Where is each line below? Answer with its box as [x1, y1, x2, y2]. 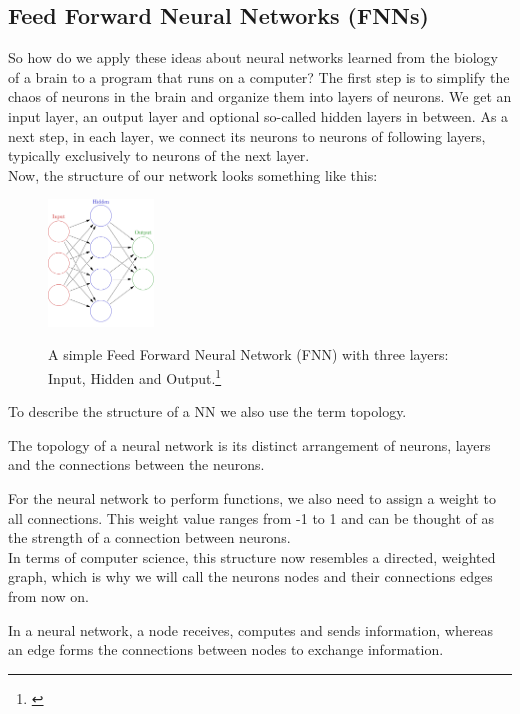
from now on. [8, 586, 89, 607]
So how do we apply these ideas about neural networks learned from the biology [8, 47, 498, 68]
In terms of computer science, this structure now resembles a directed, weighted [8, 546, 496, 567]
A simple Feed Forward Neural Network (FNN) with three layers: [48, 344, 449, 365]
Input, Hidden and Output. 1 [48, 365, 222, 388]
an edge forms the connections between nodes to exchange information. [8, 639, 444, 660]
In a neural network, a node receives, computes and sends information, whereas [8, 619, 494, 640]
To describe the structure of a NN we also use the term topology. [8, 401, 407, 422]
